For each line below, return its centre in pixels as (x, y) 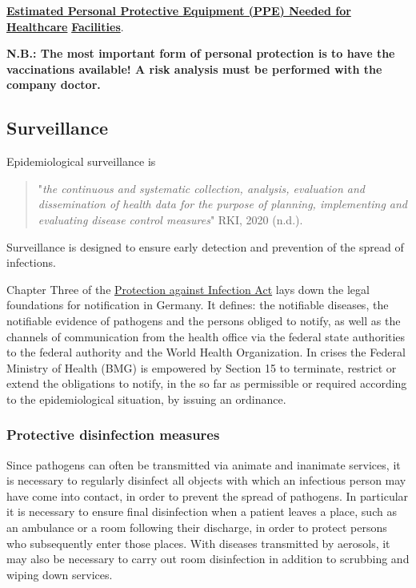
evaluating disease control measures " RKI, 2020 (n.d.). (170, 219)
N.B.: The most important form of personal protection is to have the (201, 53)
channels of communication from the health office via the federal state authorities (206, 336)
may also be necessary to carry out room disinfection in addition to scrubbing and (208, 559)
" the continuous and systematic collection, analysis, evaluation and (201, 188)
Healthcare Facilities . (65, 26)
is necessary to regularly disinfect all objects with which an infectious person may (206, 480)
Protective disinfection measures (113, 435)
